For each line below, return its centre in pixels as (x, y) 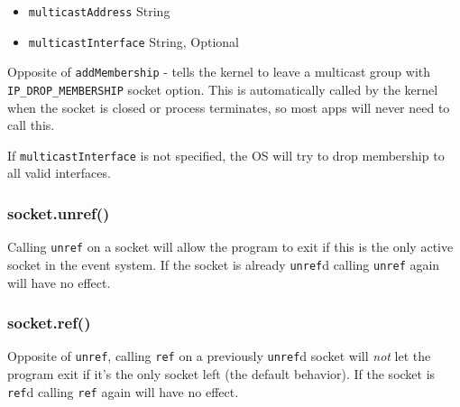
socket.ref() (49, 323)
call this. (31, 125)
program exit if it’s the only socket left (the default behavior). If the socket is (221, 374)
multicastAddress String (99, 11)
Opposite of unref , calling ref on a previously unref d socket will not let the (219, 356)
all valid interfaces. (59, 173)
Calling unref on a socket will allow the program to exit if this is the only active (230, 247)
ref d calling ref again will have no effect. (123, 391)
